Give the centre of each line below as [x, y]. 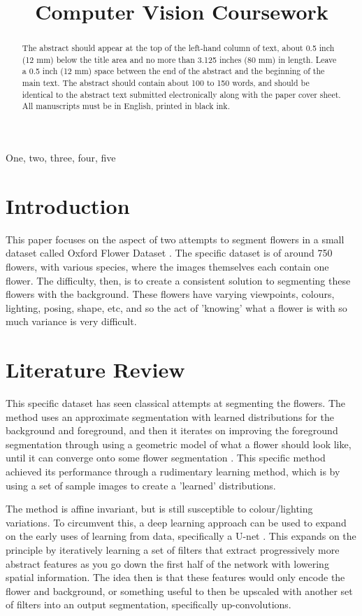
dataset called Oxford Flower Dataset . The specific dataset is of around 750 [169, 253]
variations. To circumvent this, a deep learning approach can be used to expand [176, 522]
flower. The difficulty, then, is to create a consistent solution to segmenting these [178, 280]
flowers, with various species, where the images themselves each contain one [167, 267]
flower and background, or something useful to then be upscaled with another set [179, 590]
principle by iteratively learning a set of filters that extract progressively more [173, 550]
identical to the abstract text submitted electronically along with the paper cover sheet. [181, 94]
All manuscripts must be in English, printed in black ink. [126, 106]
